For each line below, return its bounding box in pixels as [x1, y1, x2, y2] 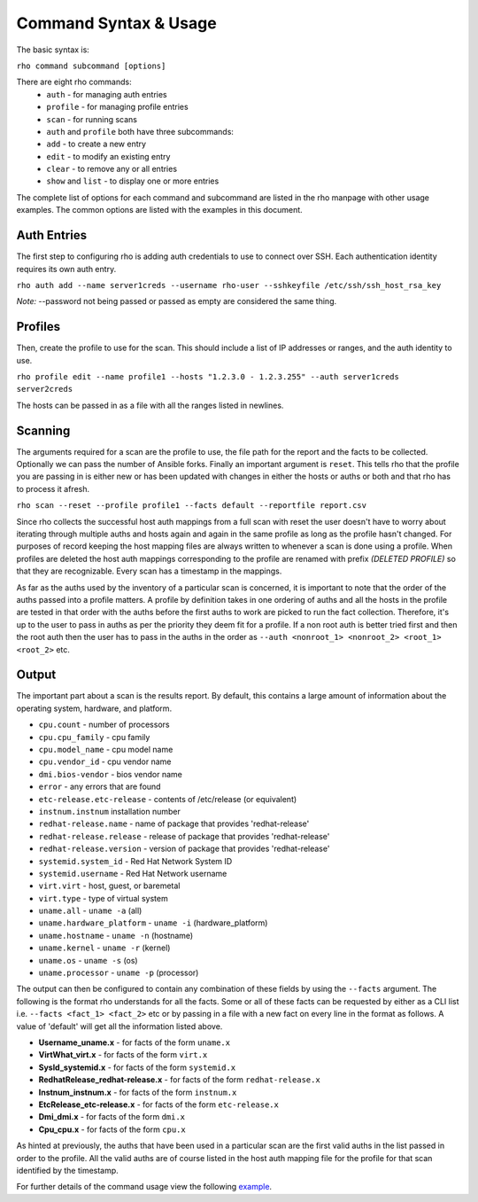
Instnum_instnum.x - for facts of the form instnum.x [38, 1087, 237, 1097]
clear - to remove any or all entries [46, 164, 177, 175]
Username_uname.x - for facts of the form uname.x [38, 1037, 230, 1048]
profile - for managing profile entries [46, 102, 189, 113]
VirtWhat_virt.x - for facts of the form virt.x [38, 1050, 208, 1060]
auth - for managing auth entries [46, 89, 167, 99]
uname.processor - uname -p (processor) [38, 967, 199, 979]
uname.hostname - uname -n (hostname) [38, 930, 194, 941]
